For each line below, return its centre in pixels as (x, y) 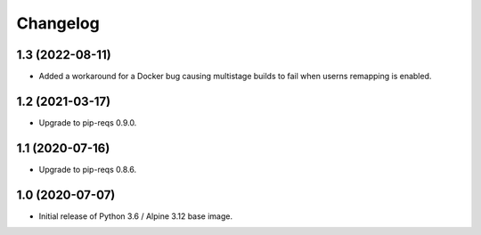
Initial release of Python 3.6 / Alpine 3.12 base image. (136, 216)
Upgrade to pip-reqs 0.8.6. (88, 169)
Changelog (58, 23)
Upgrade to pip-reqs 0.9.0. (88, 122)
